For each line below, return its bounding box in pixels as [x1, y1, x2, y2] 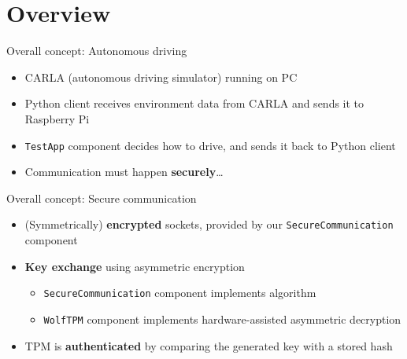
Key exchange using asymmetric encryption [24, 258, 245, 274]
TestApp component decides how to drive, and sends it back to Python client [24, 137, 396, 153]
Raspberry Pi [24, 110, 90, 126]
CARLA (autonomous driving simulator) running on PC [24, 68, 298, 85]
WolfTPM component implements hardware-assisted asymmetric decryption [43, 310, 401, 327]
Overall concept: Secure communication [6, 189, 197, 206]
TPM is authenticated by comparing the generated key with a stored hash [24, 337, 393, 354]
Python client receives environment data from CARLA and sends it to [24, 95, 364, 112]
